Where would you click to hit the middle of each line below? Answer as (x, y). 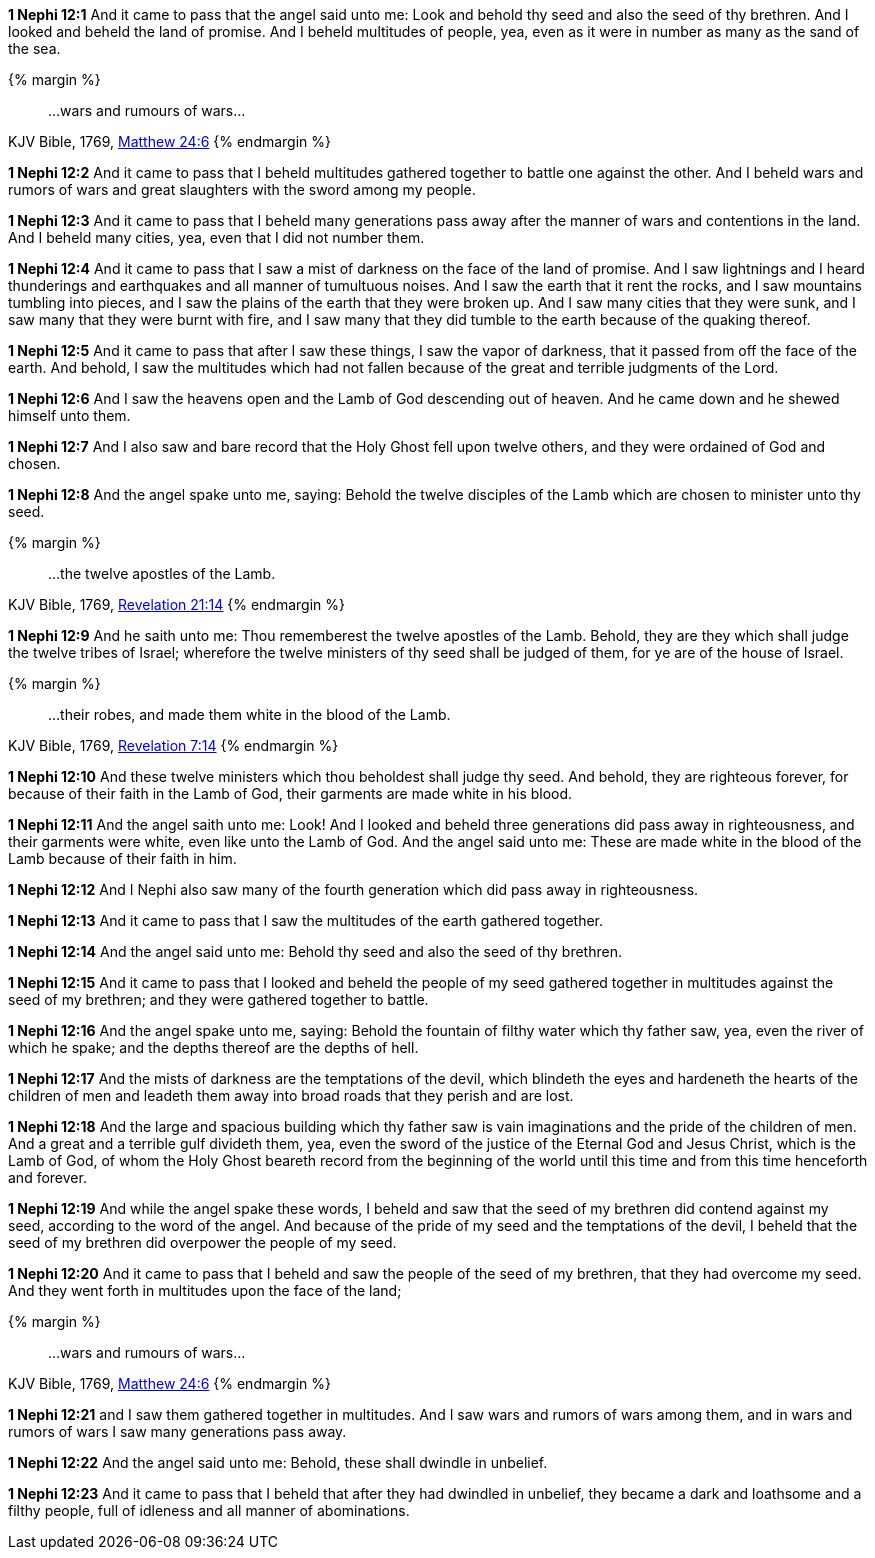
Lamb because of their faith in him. (122, 858)
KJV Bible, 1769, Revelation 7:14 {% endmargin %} (173, 745)
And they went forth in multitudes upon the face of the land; (205, 1290)
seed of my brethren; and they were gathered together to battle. (218, 999)
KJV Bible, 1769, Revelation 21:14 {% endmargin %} (176, 604)
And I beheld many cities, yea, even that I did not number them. (216, 237)
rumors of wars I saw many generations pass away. (177, 1431)
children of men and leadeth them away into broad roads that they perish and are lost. (291, 1095)
